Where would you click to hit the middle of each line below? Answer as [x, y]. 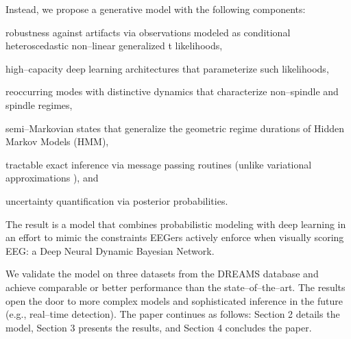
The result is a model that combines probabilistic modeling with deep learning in [176, 224]
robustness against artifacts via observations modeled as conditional [148, 32]
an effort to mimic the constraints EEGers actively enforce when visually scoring [175, 237]
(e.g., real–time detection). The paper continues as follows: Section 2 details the [173, 314]
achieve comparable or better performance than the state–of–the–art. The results [175, 287]
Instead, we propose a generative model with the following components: [156, 9]
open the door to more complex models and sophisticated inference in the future [174, 300]
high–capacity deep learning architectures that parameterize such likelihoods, [167, 68]
